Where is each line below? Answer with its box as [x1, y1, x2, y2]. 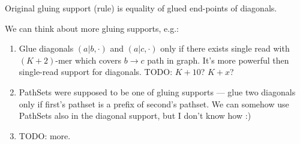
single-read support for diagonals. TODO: [19, 65, 173, 78]
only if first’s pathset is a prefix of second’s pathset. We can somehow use [19, 97, 289, 110]
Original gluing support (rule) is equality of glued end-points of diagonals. [5, 2, 277, 14]
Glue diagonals [19, 42, 74, 55]
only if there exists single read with [160, 42, 290, 55]
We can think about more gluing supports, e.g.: [5, 22, 179, 34]
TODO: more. [19, 129, 71, 142]
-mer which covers [55, 53, 122, 66]
